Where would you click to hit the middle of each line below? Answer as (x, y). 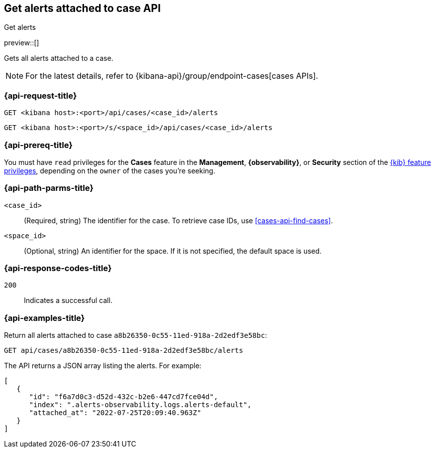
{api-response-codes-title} (58, 268)
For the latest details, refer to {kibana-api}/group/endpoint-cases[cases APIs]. (172, 76)
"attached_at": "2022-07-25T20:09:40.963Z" (115, 413)
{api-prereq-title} (38, 145)
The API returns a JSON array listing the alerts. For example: (103, 366)
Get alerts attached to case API (82, 8)
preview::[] (22, 43)
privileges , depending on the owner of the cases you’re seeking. (110, 170)
